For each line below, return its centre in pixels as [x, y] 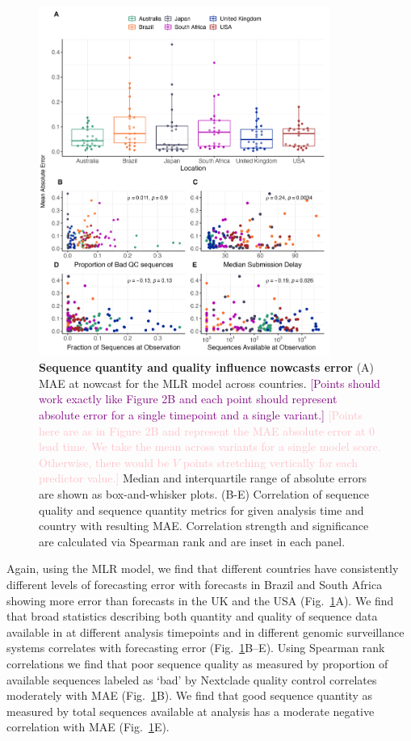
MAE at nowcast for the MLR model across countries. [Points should [210, 383]
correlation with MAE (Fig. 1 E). [88, 727]
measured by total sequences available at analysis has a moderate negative [191, 711]
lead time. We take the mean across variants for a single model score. [210, 446]
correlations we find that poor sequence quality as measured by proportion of [197, 663]
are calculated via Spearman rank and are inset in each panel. [192, 541]
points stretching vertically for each [271, 462]
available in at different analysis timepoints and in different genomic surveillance [205, 632]
